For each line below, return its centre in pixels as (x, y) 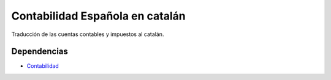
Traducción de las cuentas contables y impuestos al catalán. (88, 34)
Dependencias (40, 52)
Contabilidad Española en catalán (99, 16)
